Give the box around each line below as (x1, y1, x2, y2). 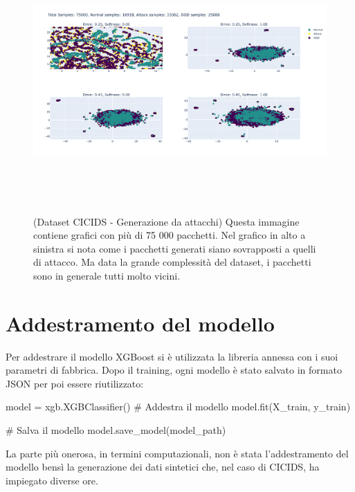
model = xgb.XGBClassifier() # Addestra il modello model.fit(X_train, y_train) (6, 399, 351, 414)
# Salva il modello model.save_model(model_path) (6, 423, 226, 437)
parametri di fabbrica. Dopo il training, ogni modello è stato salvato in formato (6, 363, 342, 377)
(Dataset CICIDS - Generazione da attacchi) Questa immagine (33, 214, 300, 228)
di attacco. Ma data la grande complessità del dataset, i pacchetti (33, 255, 311, 269)
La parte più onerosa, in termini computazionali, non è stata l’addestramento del (6, 446, 349, 460)
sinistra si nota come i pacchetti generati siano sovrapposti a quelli (33, 241, 316, 255)
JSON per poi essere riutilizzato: (6, 376, 144, 390)
